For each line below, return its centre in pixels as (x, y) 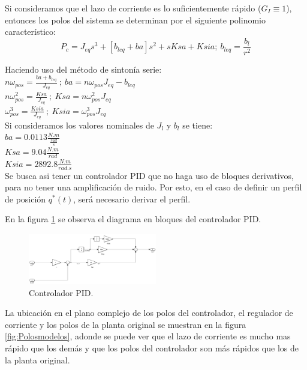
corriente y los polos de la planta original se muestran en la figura (126, 324)
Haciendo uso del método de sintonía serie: (83, 69)
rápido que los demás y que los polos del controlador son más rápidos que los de (152, 348)
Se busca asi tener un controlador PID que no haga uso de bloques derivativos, (149, 175)
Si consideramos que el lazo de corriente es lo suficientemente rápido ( (133, 8)
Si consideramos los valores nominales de (79, 125)
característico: (30, 32)
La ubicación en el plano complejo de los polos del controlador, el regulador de (149, 313)
